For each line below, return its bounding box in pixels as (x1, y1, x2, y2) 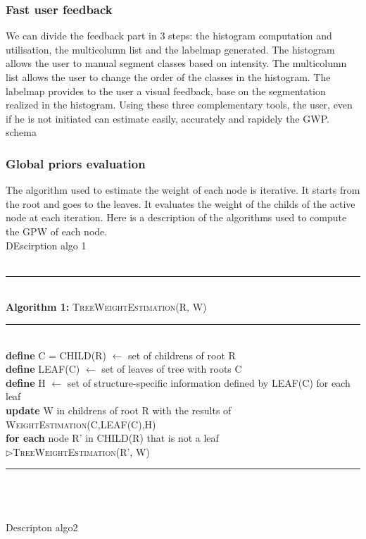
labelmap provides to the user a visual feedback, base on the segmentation (6, 83, 326, 98)
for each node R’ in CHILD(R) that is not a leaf (6, 430, 219, 445)
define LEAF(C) (6, 361, 80, 376)
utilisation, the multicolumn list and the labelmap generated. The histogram (6, 42, 335, 56)
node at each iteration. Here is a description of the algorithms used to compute (6, 210, 347, 225)
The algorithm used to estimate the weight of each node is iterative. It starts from (6, 182, 360, 197)
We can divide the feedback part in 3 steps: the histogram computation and (6, 28, 332, 43)
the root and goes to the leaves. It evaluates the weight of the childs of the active (6, 196, 355, 211)
